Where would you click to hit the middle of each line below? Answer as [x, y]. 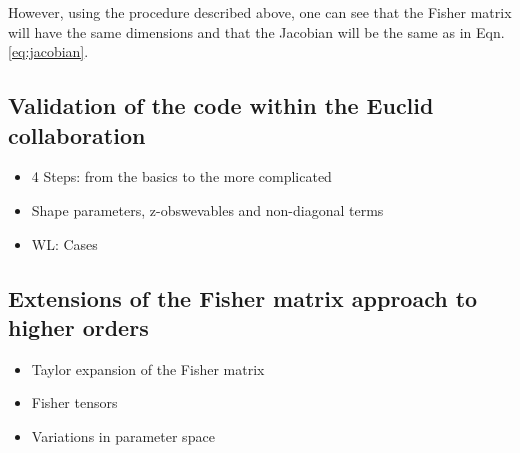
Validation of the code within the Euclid [221, 105]
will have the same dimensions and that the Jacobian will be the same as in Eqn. [256, 31]
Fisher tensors [74, 402]
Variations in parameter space [123, 435]
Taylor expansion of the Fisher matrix [148, 368]
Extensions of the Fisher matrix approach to [243, 297]
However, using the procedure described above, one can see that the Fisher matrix [260, 12]
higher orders [78, 326]
